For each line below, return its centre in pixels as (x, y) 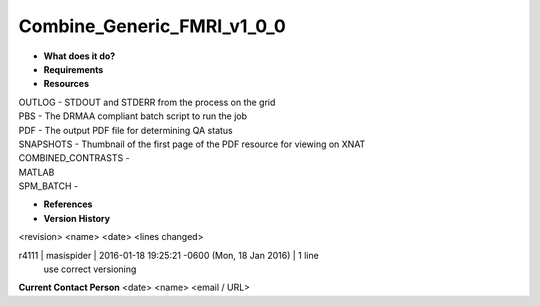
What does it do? (79, 56)
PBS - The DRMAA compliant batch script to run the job (133, 116)
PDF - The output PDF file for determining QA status (126, 130)
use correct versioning (90, 269)
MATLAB (36, 172)
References (68, 204)
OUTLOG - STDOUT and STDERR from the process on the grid (147, 102)
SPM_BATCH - (48, 186)
